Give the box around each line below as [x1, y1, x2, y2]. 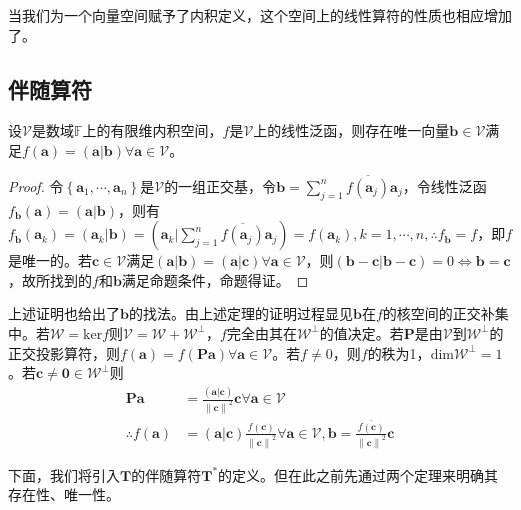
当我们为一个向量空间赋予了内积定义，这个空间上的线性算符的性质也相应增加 [8, 5, 512, 25]
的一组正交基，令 [164, 175, 277, 196]
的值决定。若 [319, 322, 404, 343]
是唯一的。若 [8, 250, 92, 271]
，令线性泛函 [402, 175, 487, 196]
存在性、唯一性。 [8, 484, 120, 505]
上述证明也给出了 [8, 303, 120, 324]
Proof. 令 [8, 175, 64, 196]
